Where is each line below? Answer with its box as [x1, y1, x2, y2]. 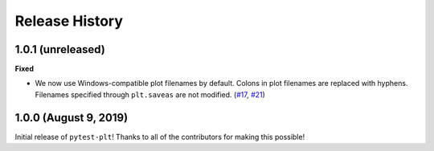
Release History [14, 12, 124, 30]
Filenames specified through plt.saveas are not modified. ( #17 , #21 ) [35, 89, 265, 100]
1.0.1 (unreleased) [14, 43, 106, 56]
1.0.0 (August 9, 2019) [14, 111, 129, 124]
